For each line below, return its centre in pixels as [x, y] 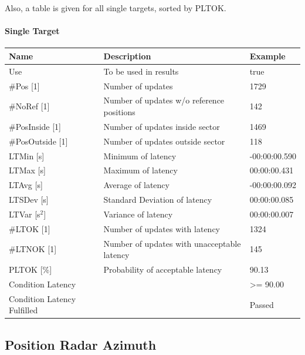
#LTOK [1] [30, 228]
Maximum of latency [140, 170]
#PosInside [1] [35, 126]
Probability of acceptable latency [163, 269]
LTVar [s [25, 214]
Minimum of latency [140, 155]
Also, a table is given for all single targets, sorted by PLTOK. [116, 8]
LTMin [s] [27, 155]
